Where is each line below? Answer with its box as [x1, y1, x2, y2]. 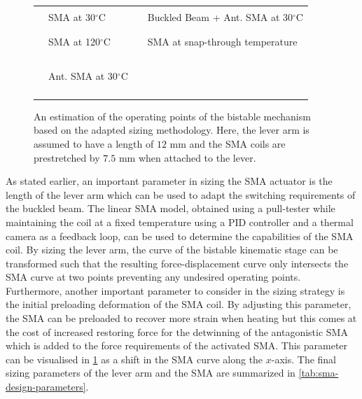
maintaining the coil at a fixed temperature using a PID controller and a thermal [6, 214, 354, 229]
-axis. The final [271, 351, 337, 366]
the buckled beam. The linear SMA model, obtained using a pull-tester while [6, 201, 335, 216]
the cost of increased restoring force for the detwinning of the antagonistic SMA [6, 324, 348, 339]
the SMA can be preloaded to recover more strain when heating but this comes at [6, 311, 357, 325]
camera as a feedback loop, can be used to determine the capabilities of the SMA [6, 228, 354, 243]
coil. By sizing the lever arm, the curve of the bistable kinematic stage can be [6, 242, 338, 257]
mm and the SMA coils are [169, 136, 286, 150]
